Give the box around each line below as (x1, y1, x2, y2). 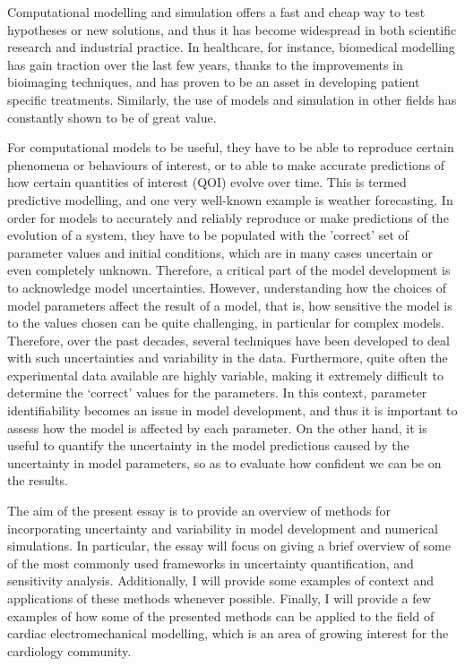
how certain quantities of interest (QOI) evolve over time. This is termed (7, 173, 407, 192)
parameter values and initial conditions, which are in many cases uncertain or (7, 243, 433, 261)
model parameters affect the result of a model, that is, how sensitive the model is (7, 295, 452, 314)
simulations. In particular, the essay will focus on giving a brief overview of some (7, 536, 451, 555)
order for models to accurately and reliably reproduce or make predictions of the (7, 208, 449, 226)
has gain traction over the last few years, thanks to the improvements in (7, 55, 403, 73)
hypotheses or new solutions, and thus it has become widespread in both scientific (7, 20, 457, 38)
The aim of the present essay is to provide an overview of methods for (7, 501, 391, 520)
